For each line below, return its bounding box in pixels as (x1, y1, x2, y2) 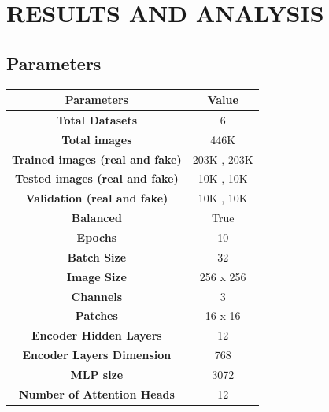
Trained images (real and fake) (12, 150, 182, 167)
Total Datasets (56, 111, 138, 128)
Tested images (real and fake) (14, 170, 179, 187)
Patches (75, 307, 118, 324)
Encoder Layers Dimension (22, 347, 172, 363)
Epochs (76, 228, 117, 245)
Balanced (71, 210, 122, 226)
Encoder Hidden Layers (31, 327, 162, 343)
